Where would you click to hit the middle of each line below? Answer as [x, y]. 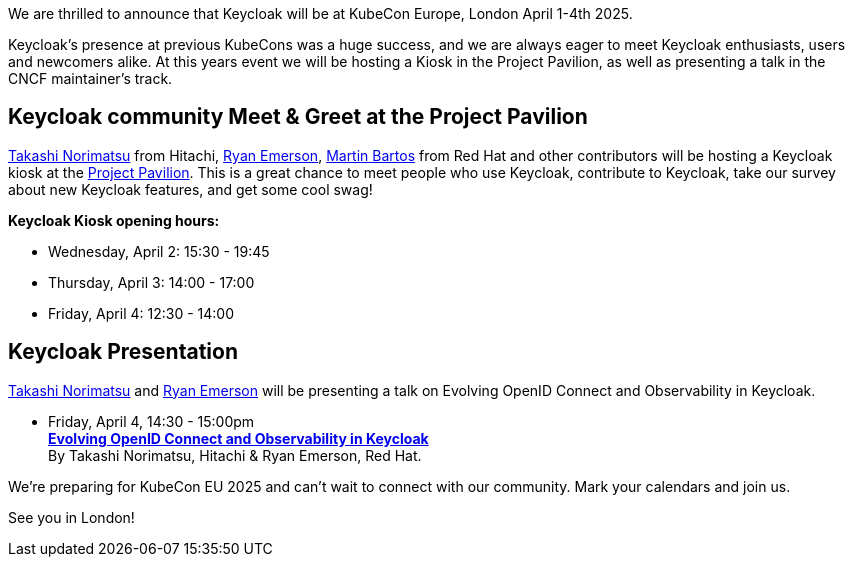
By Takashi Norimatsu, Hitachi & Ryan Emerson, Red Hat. [235, 455]
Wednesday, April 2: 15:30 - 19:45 [159, 251]
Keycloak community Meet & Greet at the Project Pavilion [298, 117]
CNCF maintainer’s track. [90, 78]
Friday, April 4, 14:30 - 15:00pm [151, 421]
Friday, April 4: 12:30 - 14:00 [141, 313]
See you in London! [71, 517]
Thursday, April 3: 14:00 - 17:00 [151, 282]
